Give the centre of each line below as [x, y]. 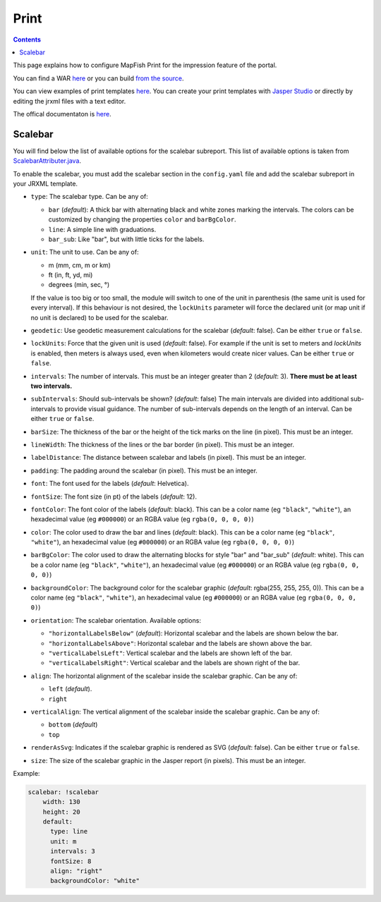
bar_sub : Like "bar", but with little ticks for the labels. [126, 239]
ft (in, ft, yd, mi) [71, 275]
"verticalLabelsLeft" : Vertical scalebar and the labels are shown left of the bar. [170, 653]
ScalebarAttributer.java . [47, 161]
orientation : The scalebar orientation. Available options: [116, 620]
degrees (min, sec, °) [79, 285]
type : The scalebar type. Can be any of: [89, 197]
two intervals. [52, 386]
